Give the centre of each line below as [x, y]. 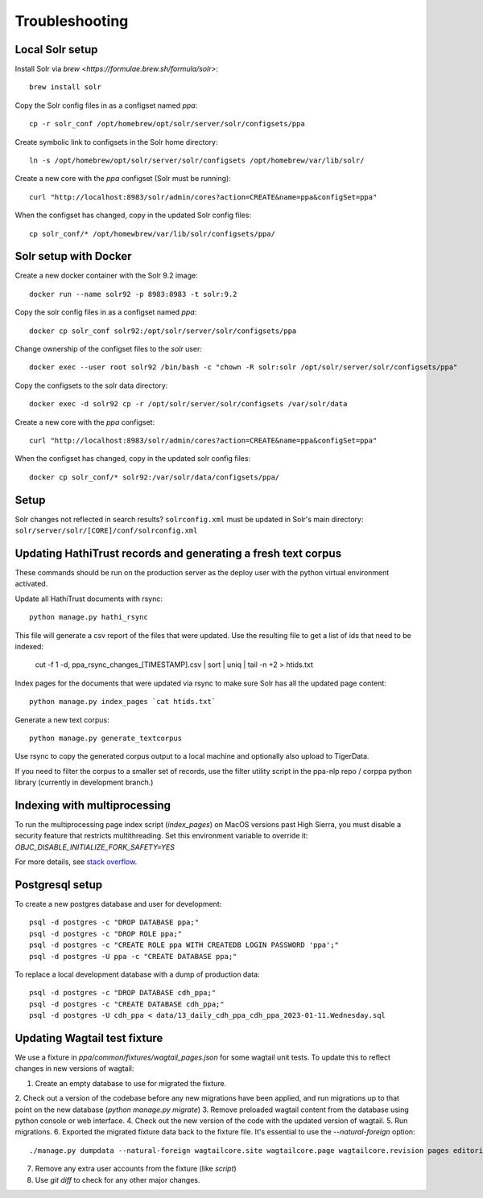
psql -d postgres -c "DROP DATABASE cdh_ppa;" [123, 993]
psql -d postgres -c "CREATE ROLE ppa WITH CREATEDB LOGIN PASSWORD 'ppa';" [184, 945]
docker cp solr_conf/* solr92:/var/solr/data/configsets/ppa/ [155, 477]
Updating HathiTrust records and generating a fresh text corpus [178, 553]
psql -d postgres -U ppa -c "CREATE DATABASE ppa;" [133, 956]
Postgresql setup [59, 885]
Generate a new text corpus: [62, 719]
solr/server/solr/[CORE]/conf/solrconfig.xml [106, 531]
